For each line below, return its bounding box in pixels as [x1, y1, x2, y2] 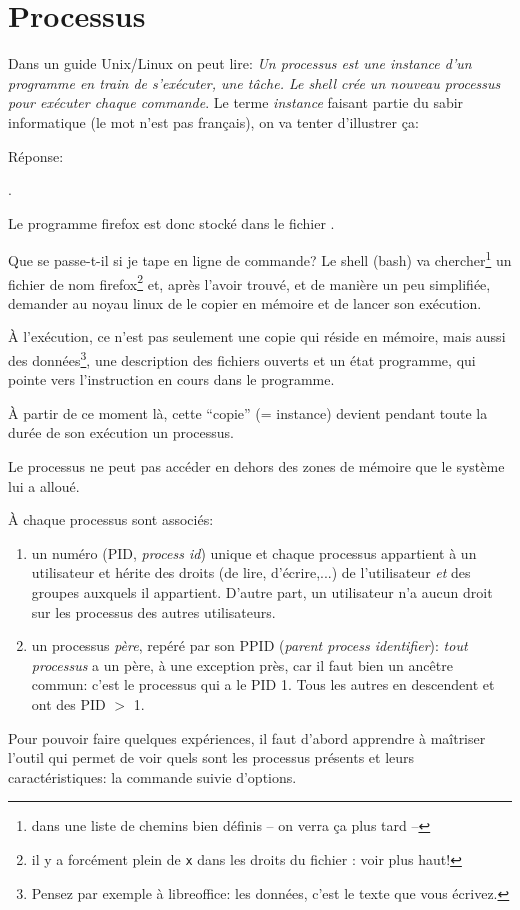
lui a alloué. [8, 475, 80, 496]
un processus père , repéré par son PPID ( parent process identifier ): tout [31, 635, 468, 656]
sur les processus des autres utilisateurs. [31, 601, 276, 622]
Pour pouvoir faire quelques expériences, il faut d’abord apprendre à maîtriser [8, 727, 486, 748]
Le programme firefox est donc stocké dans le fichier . [8, 212, 335, 233]
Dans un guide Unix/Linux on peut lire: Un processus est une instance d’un [8, 53, 472, 74]
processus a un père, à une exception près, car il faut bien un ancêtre [31, 654, 453, 675]
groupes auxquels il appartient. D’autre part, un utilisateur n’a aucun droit [31, 581, 493, 602]
